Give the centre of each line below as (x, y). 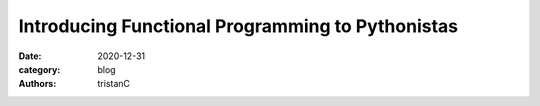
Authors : (37, 84)
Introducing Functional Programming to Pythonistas (238, 26)
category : (39, 69)
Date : (30, 56)
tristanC (113, 84)
